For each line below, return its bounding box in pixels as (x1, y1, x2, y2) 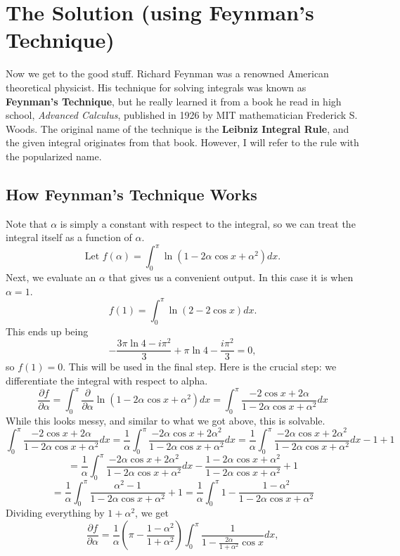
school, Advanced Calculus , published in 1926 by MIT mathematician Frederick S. (6, 108, 358, 122)
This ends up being (6, 323, 89, 338)
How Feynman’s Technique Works (6, 183, 257, 205)
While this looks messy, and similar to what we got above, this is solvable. (6, 413, 325, 427)
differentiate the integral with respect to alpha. (6, 373, 208, 387)
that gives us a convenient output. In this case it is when (108, 270, 354, 285)
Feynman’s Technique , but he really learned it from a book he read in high (6, 93, 342, 108)
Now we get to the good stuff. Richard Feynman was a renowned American (6, 66, 329, 81)
